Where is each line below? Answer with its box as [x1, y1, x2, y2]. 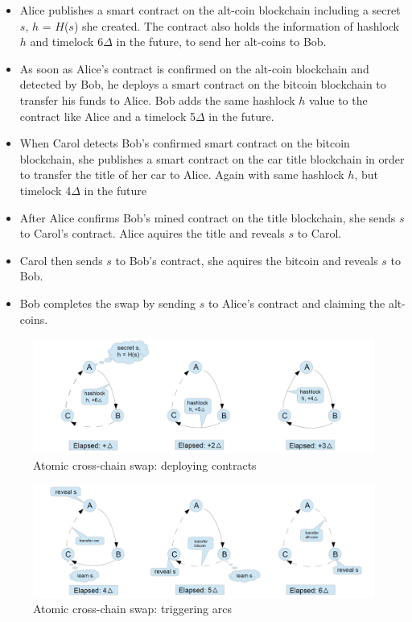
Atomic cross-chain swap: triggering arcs [33, 600, 232, 617]
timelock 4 [19, 181, 72, 198]
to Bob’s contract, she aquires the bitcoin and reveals [115, 251, 378, 268]
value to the [308, 91, 368, 108]
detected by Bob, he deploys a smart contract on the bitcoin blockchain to [19, 76, 386, 93]
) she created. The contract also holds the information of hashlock [73, 17, 399, 34]
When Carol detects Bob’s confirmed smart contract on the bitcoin [19, 135, 350, 151]
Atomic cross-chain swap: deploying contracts [33, 456, 257, 473]
